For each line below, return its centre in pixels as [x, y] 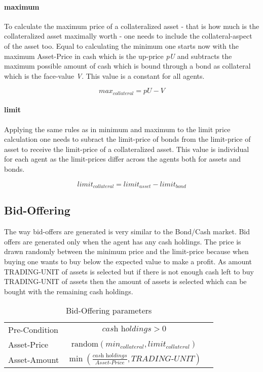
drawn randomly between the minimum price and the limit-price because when [126, 251]
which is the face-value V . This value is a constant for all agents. [104, 75]
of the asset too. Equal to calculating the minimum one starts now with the [121, 45]
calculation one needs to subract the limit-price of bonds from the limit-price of [127, 139]
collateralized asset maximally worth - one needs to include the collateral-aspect [128, 36]
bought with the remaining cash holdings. [69, 291]
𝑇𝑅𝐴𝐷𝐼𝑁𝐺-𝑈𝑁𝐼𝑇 [163, 359]
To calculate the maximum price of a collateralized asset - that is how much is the [132, 26]
